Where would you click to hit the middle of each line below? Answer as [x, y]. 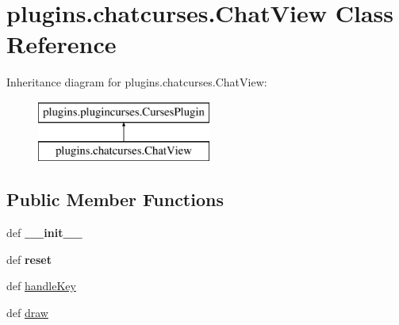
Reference [61, 44]
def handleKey [41, 286]
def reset [29, 259]
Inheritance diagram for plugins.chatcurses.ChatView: [137, 82]
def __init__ [44, 233]
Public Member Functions [115, 199]
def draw [27, 313]
